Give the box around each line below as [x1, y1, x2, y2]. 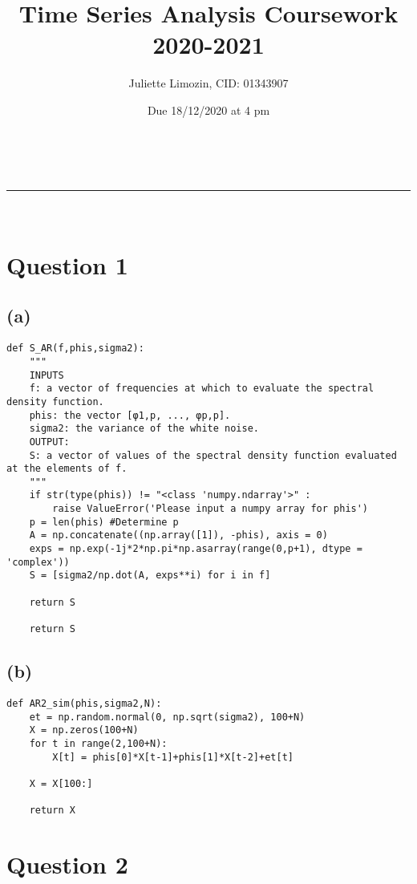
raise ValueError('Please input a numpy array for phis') [52, 503, 369, 515]
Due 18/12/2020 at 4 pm [147, 101, 270, 118]
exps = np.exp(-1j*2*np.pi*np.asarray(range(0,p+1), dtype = [29, 543, 362, 555]
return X [29, 805, 75, 817]
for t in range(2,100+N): [29, 737, 168, 749]
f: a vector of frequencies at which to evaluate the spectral [29, 383, 374, 395]
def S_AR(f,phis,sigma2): [6, 343, 144, 355]
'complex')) [6, 556, 70, 568]
